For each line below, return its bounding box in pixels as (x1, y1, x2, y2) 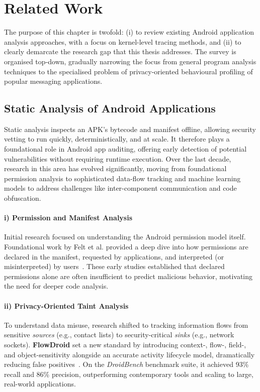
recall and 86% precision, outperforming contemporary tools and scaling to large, (4, 368, 253, 379)
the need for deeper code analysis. (4, 281, 109, 291)
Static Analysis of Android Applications (4, 100, 216, 116)
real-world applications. (4, 378, 76, 389)
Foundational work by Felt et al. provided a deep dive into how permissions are (4, 241, 248, 252)
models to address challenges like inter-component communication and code (4, 183, 237, 193)
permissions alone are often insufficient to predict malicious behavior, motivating (4, 271, 253, 281)
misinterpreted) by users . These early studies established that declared (4, 261, 225, 272)
